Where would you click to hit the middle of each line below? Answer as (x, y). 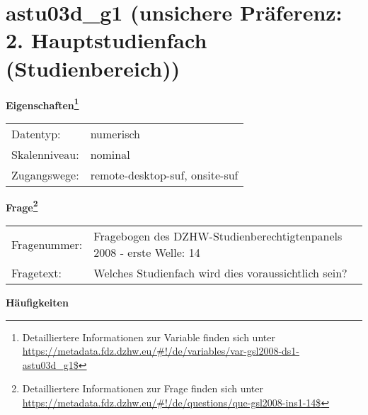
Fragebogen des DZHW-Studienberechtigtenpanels (218, 236)
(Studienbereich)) (93, 68)
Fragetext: (36, 273)
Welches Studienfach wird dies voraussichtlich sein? (220, 273)
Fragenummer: (47, 244)
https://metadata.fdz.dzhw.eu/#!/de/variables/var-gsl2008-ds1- (161, 351)
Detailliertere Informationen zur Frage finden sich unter (143, 388)
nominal (110, 154)
